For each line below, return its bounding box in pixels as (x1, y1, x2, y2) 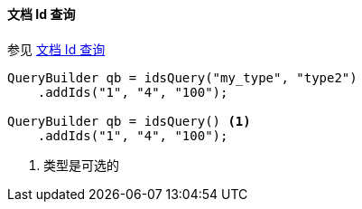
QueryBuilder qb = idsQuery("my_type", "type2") (7, 70, 357, 85)
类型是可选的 (43, 157, 119, 173)
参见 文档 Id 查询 (7, 41, 106, 57)
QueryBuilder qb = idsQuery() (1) (7, 113, 251, 128)
